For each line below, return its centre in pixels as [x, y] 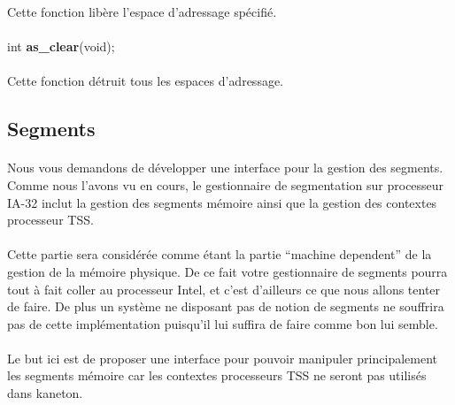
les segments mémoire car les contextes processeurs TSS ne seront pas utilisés [217, 375]
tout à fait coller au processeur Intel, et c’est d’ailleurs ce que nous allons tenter [224, 289]
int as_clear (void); [61, 46]
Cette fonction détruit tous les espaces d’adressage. [146, 81]
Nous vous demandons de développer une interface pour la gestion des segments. [225, 168]
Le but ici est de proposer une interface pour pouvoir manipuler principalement [222, 358]
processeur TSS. [50, 220]
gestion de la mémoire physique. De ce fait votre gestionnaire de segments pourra [227, 271]
